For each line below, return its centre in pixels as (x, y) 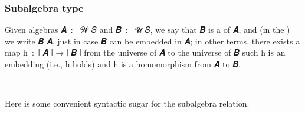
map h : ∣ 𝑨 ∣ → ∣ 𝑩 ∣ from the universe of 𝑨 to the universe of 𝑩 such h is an (145, 52)
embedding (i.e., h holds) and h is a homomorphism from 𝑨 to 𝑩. (123, 64)
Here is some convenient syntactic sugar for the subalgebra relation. (127, 103)
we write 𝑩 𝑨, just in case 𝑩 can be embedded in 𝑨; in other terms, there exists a (152, 41)
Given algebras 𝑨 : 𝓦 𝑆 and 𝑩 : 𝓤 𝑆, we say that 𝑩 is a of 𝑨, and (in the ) (147, 30)
